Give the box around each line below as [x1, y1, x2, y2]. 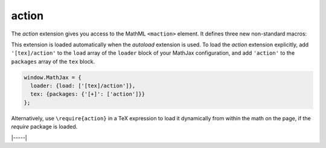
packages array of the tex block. [11, 58, 95, 65]
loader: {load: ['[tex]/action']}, [30, 82, 136, 90]
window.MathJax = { [24, 74, 81, 81]
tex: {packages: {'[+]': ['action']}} [30, 91, 145, 97]
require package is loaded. [11, 123, 78, 131]
